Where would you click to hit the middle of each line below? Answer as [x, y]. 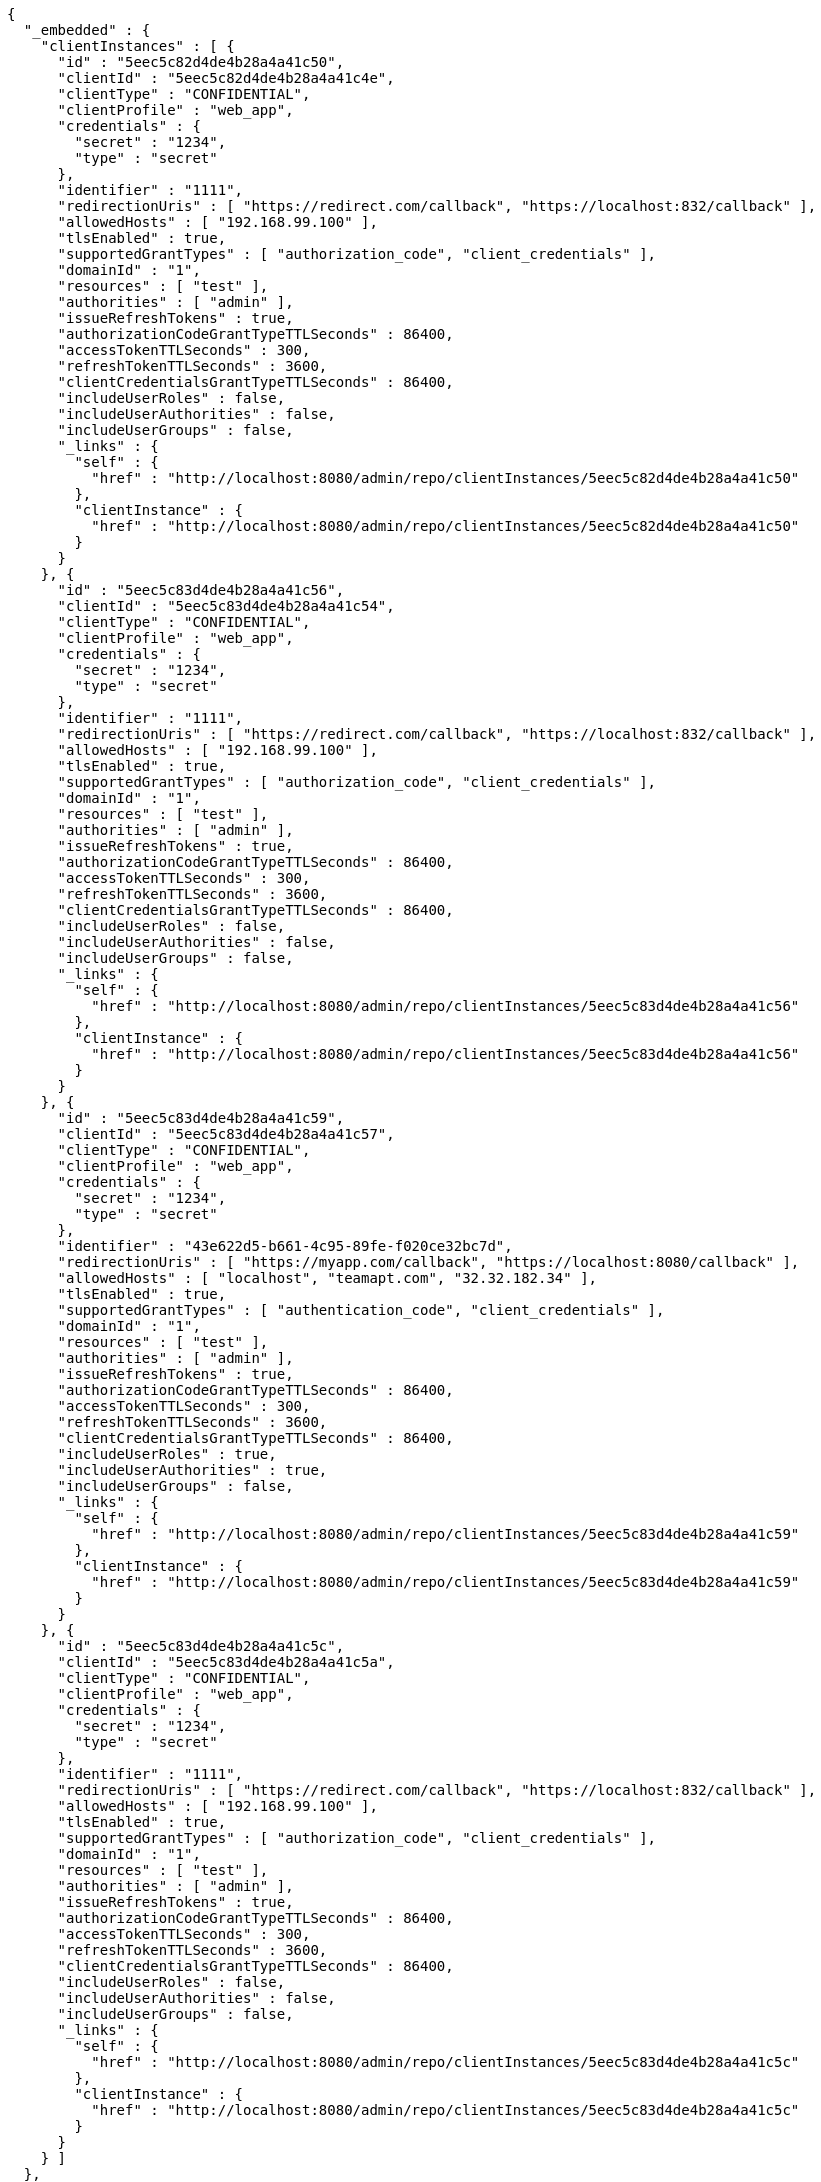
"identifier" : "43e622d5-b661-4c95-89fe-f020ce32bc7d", [285, 1246]
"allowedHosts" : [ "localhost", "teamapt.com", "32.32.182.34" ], [327, 1278]
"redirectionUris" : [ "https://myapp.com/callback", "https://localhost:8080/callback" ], [428, 1262]
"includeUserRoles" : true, [167, 1454]
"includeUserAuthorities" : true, [192, 1470]
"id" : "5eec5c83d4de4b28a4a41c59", [201, 1118]
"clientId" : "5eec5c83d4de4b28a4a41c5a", [226, 1662]
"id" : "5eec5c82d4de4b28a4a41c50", [201, 62]
